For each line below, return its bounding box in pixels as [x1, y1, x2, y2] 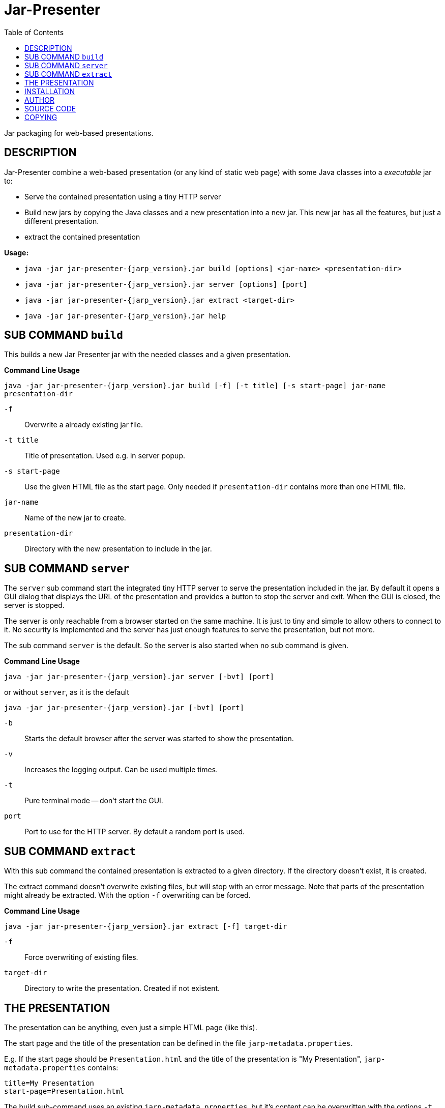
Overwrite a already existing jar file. [24, 420, 143, 429]
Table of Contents [4, 27, 64, 37]
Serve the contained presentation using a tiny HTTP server [24, 192, 221, 201]
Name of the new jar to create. [24, 513, 126, 522]
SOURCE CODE [24, 104, 76, 113]
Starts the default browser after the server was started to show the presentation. [24, 734, 294, 743]
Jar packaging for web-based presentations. [4, 128, 154, 137]
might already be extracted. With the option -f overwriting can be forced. [4, 891, 251, 900]
